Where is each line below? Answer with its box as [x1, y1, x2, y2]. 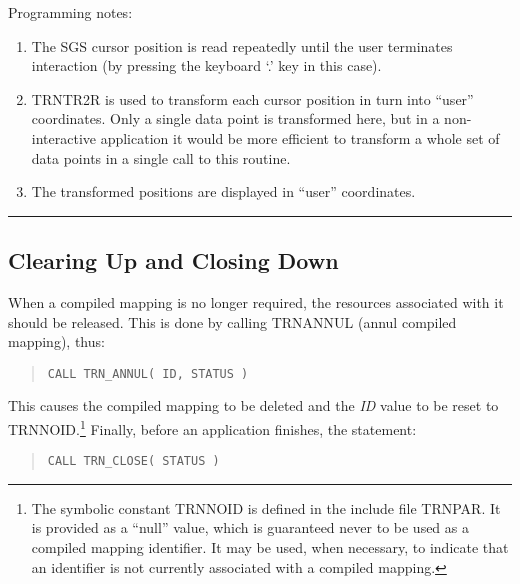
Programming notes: [8, 2, 133, 22]
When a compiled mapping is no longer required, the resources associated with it [8, 291, 504, 312]
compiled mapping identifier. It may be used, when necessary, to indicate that [31, 537, 509, 558]
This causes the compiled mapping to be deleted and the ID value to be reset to [8, 395, 499, 416]
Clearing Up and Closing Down [8, 245, 339, 276]
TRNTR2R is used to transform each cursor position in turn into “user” [31, 88, 474, 109]
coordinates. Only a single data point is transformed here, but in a [31, 108, 440, 129]
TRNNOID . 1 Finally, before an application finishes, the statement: [8, 415, 417, 439]
